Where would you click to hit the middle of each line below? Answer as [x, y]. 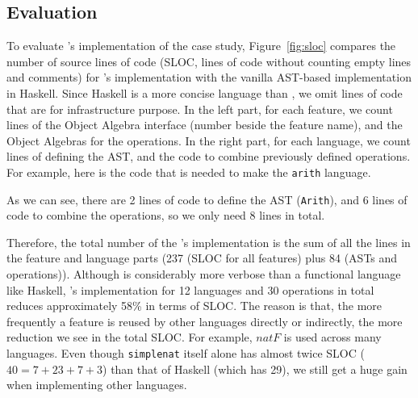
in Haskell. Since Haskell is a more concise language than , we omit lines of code [205, 92]
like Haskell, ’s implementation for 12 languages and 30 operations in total [190, 289]
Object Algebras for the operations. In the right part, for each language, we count [209, 140]
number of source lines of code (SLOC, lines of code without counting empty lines [209, 61]
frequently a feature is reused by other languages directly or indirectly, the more [205, 321]
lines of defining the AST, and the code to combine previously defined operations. [209, 156]
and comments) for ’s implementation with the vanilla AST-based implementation [209, 77]
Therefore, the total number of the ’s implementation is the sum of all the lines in [209, 242]
